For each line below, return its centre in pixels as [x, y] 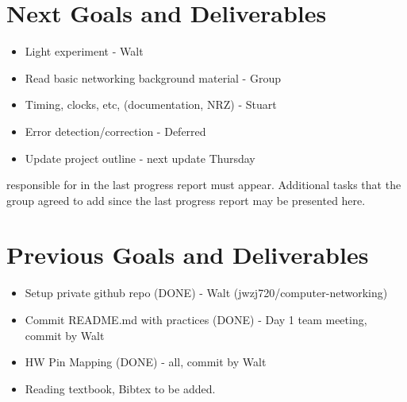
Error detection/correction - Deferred [115, 131]
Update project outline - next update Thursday [140, 158]
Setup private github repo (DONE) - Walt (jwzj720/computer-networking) [206, 293]
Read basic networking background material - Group [153, 77]
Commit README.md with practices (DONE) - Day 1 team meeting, [196, 319]
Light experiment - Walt [84, 51]
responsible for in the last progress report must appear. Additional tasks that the [204, 185]
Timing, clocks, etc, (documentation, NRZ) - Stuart [151, 104]
